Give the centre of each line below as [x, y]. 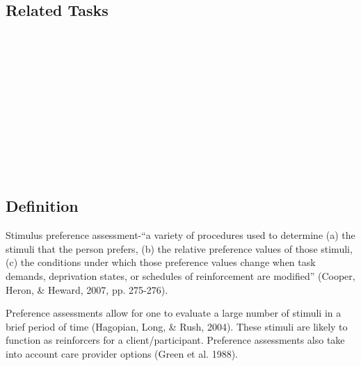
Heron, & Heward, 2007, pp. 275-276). [87, 289]
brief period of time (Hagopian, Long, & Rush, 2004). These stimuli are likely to [177, 326]
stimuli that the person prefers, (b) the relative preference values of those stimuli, [179, 248]
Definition [42, 206]
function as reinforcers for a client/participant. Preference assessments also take [175, 340]
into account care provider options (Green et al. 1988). [122, 353]
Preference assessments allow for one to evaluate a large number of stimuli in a [174, 313]
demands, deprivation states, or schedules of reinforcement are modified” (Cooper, [180, 275]
